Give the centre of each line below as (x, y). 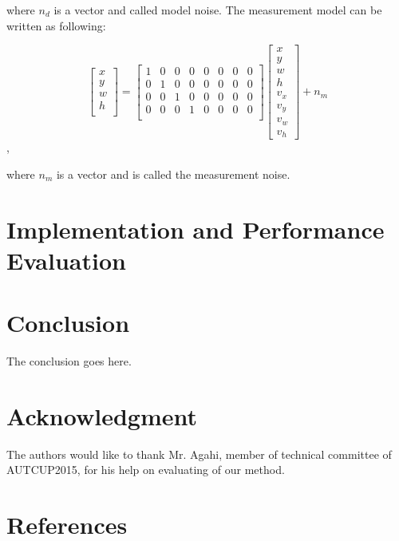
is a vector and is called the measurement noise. (173, 174)
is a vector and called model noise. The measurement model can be (218, 10)
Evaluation (66, 260)
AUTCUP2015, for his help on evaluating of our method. (146, 470)
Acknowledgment (102, 415)
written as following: (56, 25)
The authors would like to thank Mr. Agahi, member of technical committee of (199, 454)
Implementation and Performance (196, 229)
